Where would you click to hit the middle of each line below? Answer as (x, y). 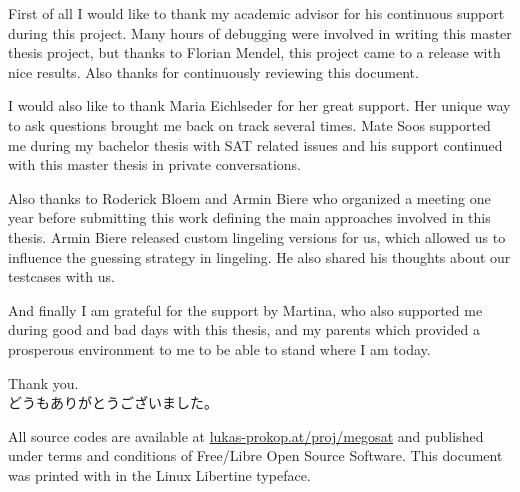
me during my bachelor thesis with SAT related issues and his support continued (255, 144)
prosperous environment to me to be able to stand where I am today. (219, 348)
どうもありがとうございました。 (113, 402)
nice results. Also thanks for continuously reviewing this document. (213, 71)
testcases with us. (61, 276)
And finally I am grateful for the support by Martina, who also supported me (245, 309)
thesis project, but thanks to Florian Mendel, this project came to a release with (254, 52)
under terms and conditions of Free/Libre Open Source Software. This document (255, 455)
